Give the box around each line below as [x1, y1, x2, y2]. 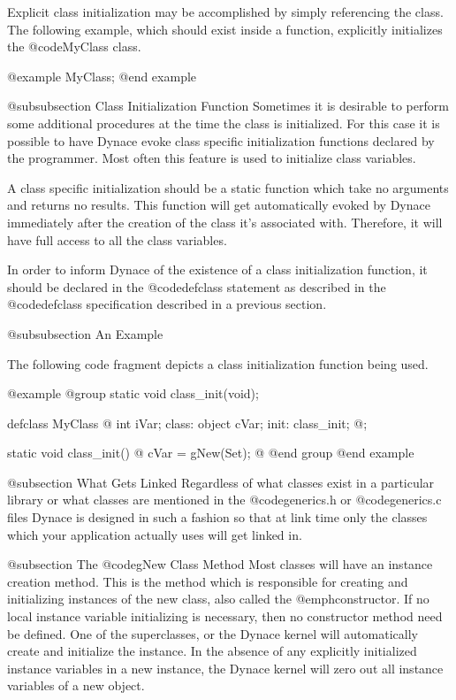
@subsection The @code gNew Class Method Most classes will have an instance [7, 555, 433, 573]
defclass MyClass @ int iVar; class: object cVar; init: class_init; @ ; [7, 413, 368, 432]
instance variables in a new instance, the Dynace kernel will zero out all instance [7, 658, 444, 677]
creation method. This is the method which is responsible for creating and [7, 572, 408, 590]
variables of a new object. [7, 676, 145, 695]
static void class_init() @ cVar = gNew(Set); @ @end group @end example [7, 443, 414, 462]
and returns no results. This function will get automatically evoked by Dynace [7, 196, 430, 214]
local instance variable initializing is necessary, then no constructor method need [7, 607, 443, 626]
